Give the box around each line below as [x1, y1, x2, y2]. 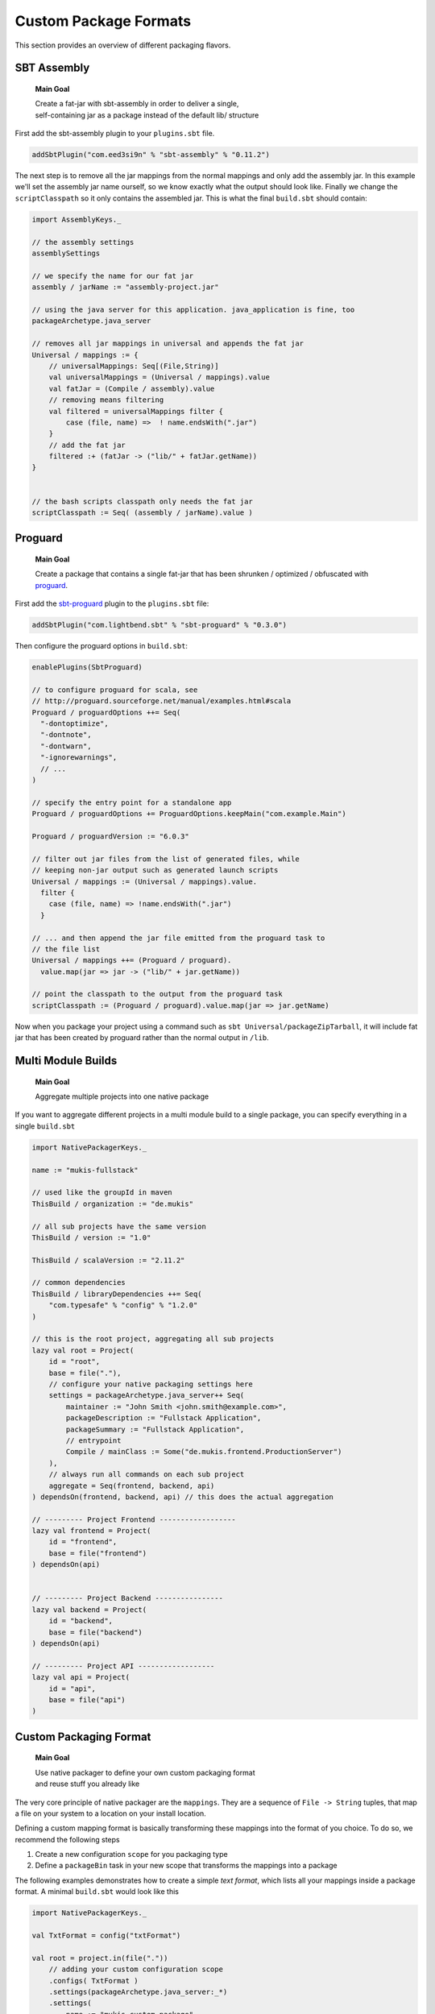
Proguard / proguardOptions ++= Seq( [31, 707, 181, 717]
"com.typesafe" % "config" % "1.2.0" [48, 1301, 198, 1310]
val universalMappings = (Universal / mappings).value [48, 373, 270, 382]
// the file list [31, 944, 101, 954]
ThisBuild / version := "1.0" [31, 1233, 151, 1242]
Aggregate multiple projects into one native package [35, 1092, 209, 1101]
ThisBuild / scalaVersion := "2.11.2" [31, 1255, 185, 1265]
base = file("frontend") [48, 1548, 147, 1558]
